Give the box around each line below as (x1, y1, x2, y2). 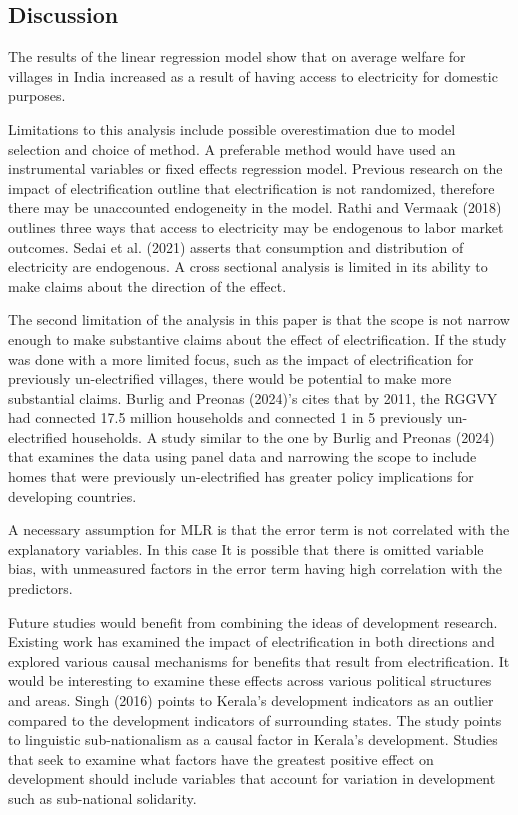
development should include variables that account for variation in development (8, 768, 496, 789)
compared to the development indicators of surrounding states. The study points (8, 709, 502, 730)
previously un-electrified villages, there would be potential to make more (8, 368, 452, 389)
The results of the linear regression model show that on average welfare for (8, 46, 466, 67)
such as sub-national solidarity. (8, 787, 197, 808)
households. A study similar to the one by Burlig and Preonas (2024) (71, 426, 495, 447)
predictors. (8, 578, 73, 599)
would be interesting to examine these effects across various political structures (8, 670, 492, 691)
